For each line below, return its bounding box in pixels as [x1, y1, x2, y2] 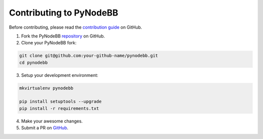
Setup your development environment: [21, 72, 98, 78]
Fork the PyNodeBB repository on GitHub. [21, 33, 105, 39]
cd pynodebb [19, 60, 48, 65]
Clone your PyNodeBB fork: [21, 40, 77, 46]
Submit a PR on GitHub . [21, 125, 69, 131]
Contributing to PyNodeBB [9, 7, 119, 18]
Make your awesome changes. [21, 118, 83, 124]
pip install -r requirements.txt [19, 105, 99, 111]
